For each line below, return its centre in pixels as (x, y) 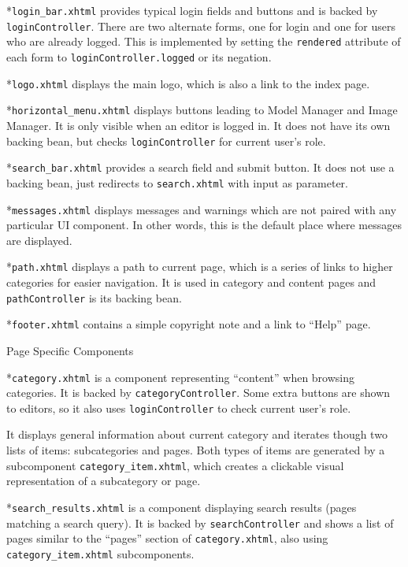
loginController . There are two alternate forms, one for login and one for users (201, 26)
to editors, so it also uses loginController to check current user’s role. (179, 408)
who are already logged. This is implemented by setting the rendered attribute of (204, 41)
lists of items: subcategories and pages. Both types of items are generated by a (196, 450)
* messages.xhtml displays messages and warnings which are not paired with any (202, 209)
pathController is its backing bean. (94, 297)
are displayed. (39, 240)
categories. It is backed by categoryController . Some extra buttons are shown (198, 393)
